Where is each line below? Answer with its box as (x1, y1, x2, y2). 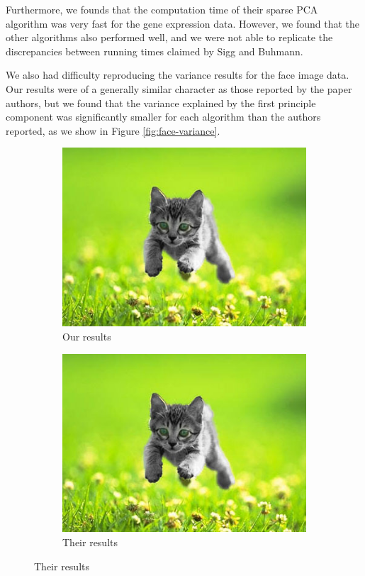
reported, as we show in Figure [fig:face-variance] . (6, 123, 220, 138)
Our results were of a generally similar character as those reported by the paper (6, 81, 352, 96)
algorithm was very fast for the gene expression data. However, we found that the (6, 16, 360, 31)
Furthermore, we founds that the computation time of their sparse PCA (6, 2, 318, 16)
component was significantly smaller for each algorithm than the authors (6, 109, 321, 124)
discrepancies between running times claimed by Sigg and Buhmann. (6, 43, 303, 58)
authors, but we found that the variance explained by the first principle (6, 95, 316, 110)
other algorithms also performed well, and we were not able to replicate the (6, 30, 333, 45)
